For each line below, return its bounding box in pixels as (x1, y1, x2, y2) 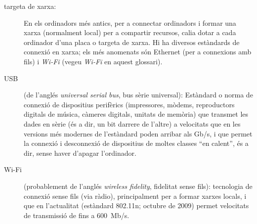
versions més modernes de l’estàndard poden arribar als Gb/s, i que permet (24, 128, 253, 138)
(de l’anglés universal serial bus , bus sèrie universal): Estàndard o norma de (24, 90, 253, 100)
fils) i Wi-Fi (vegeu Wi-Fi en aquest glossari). (24, 56, 163, 66)
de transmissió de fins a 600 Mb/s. (24, 210, 129, 220)
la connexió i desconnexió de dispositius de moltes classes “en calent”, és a (24, 138, 249, 148)
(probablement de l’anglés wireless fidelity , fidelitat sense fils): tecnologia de (24, 180, 253, 191)
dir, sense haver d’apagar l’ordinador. (24, 147, 136, 158)
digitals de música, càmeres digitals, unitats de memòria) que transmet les (24, 109, 249, 119)
